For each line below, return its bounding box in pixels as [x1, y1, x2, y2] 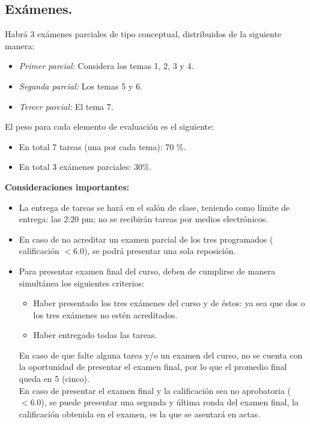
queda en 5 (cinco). [19, 372, 90, 385]
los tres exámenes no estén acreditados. [33, 308, 178, 321]
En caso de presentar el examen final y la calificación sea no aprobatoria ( [19, 384, 291, 396]
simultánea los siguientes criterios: [19, 276, 144, 289]
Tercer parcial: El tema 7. [19, 100, 114, 112]
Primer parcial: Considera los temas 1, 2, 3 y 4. [19, 59, 194, 72]
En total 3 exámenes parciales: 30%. [19, 160, 152, 173]
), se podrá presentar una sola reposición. [84, 244, 236, 257]
